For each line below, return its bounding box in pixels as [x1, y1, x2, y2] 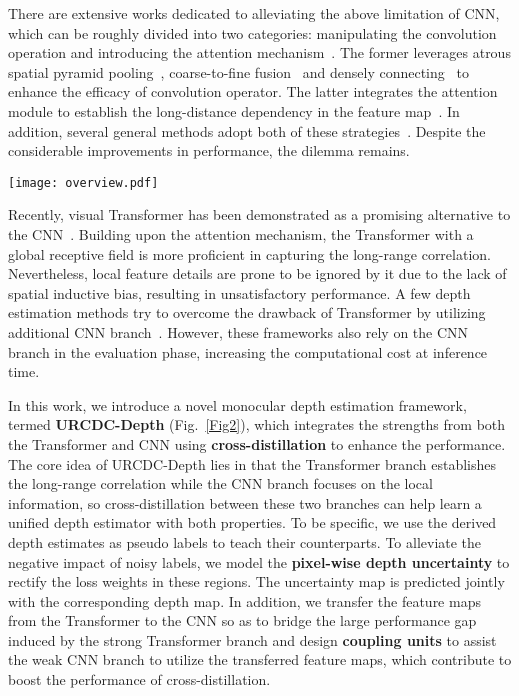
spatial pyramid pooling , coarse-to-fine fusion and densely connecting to [8, 61, 469, 82]
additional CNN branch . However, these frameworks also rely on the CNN [8, 321, 469, 342]
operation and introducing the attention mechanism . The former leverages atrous [8, 42, 511, 63]
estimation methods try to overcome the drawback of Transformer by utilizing [8, 302, 486, 323]
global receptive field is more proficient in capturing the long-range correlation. [8, 243, 491, 264]
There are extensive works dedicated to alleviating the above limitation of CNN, [8, 3, 500, 23]
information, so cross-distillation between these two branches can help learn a [8, 492, 482, 513]
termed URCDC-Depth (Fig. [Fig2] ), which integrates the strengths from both [8, 414, 506, 435]
